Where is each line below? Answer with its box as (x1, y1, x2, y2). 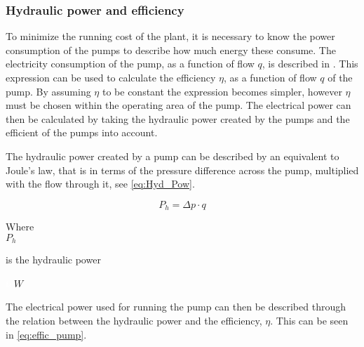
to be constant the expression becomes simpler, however (102, 84, 342, 98)
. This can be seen (270, 313, 349, 328)
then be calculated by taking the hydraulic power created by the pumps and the (6, 111, 350, 126)
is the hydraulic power (6, 252, 101, 267)
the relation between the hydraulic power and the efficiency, (6, 313, 262, 328)
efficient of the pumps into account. (6, 125, 158, 140)
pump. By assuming (6, 84, 91, 98)
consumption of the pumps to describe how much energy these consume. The (6, 42, 336, 57)
